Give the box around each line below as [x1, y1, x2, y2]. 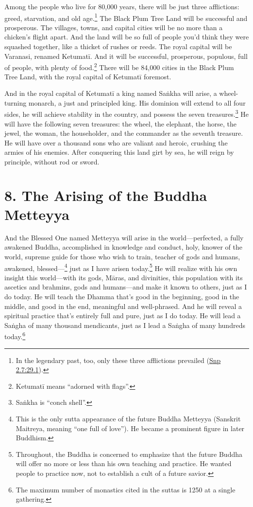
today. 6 [4, 330, 26, 342]
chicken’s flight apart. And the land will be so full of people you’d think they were [4, 32, 249, 42]
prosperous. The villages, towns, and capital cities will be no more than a [4, 22, 223, 32]
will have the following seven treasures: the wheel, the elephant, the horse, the [4, 118, 236, 128]
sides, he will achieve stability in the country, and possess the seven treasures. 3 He [4, 108, 249, 119]
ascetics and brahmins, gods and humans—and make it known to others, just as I [4, 282, 247, 292]
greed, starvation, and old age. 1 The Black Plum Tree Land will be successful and [4, 11, 248, 23]
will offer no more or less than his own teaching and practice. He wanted [16, 458, 232, 469]
